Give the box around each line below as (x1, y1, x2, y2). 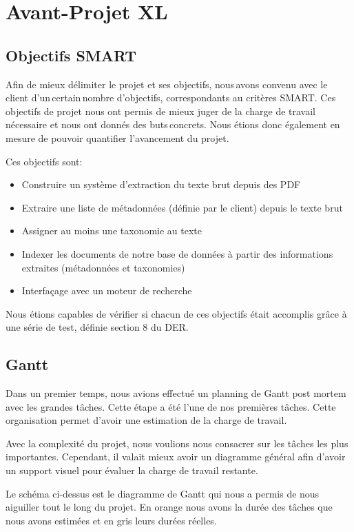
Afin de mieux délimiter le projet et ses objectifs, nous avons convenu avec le (6, 76, 328, 91)
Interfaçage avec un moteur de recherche (21, 283, 192, 298)
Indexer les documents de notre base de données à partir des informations (21, 246, 333, 260)
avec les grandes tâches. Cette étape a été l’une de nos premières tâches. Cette (6, 399, 336, 413)
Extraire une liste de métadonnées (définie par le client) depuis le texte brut (21, 200, 343, 214)
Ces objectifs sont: (6, 154, 83, 168)
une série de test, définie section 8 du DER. (6, 320, 189, 334)
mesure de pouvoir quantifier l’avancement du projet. (6, 130, 229, 145)
